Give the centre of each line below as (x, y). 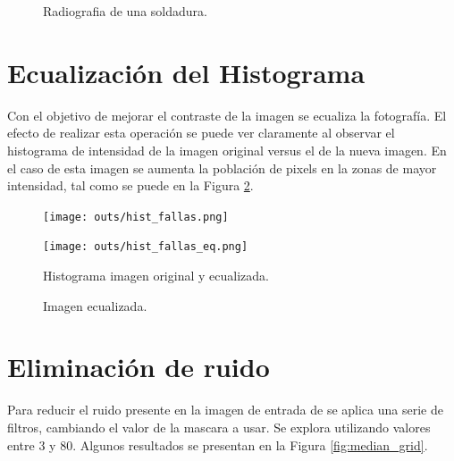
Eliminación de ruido (139, 367)
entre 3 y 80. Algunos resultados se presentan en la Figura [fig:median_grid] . (218, 444)
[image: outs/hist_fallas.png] (136, 217)
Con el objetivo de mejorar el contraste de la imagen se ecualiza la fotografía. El (227, 115)
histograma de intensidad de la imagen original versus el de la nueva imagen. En (227, 150)
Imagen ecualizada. (95, 305)
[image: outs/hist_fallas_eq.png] (146, 247)
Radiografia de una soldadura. (125, 11)
